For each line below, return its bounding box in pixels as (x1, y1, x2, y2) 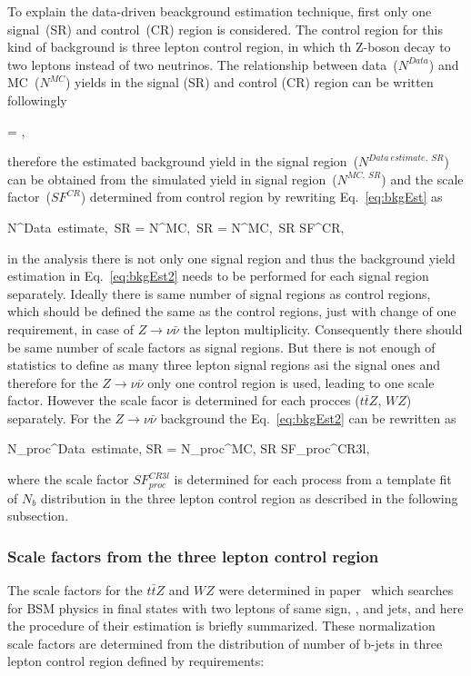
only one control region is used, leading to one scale (147, 373, 435, 392)
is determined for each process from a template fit (174, 470, 452, 489)
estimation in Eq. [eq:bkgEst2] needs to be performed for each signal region (7, 266, 429, 285)
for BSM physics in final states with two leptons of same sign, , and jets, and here (7, 598, 464, 617)
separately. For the (7, 408, 111, 427)
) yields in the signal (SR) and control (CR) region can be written (65, 73, 434, 92)
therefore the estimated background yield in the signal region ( (7, 152, 359, 171)
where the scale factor (7, 470, 129, 489)
